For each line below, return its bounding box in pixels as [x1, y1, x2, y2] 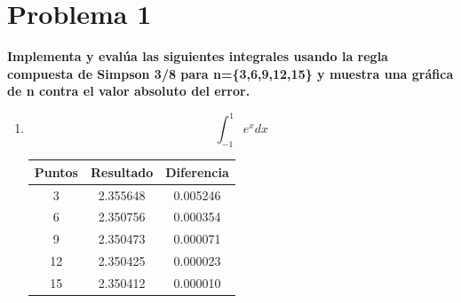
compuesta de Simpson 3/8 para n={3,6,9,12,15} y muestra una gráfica [7, 64, 454, 82]
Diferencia [165, 162, 229, 181]
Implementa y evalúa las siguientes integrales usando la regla [7, 47, 388, 66]
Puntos [34, 162, 78, 181]
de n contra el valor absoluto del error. [7, 82, 250, 100]
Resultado [90, 162, 154, 181]
